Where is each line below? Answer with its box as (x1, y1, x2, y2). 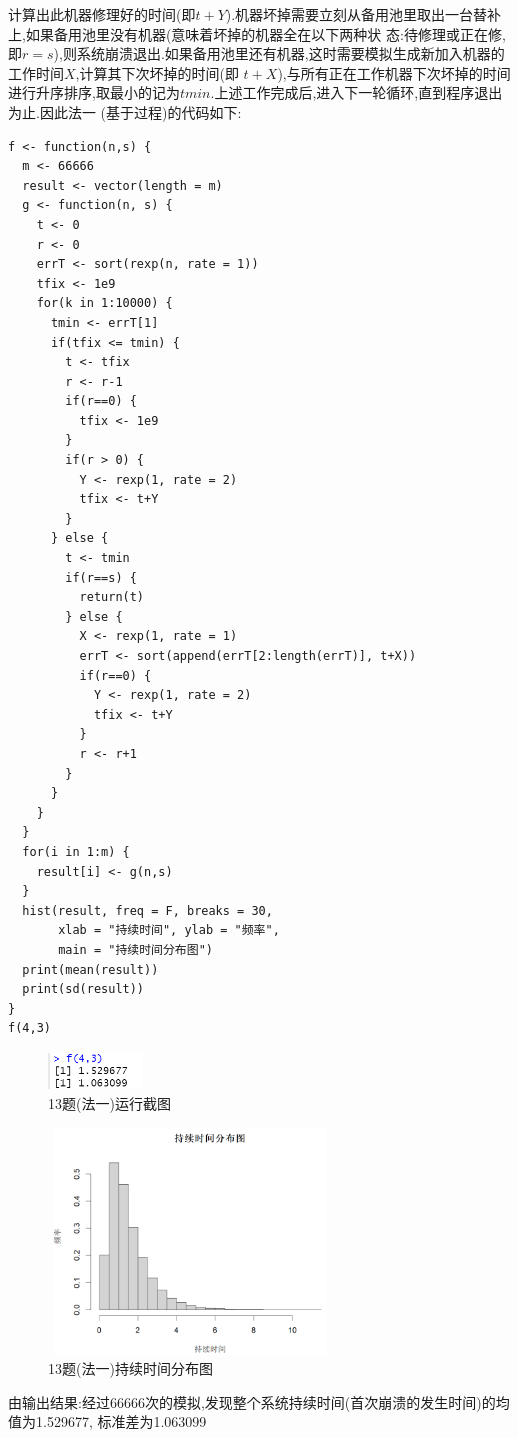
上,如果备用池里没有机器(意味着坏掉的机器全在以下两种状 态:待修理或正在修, (8, 23, 506, 44)
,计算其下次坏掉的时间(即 (75, 62, 239, 83)
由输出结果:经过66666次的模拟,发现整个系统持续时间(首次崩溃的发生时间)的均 (8, 1391, 510, 1412)
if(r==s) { (65, 570, 137, 585)
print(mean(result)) (22, 962, 159, 977)
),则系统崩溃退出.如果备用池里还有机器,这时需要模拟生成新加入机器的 (53, 43, 505, 64)
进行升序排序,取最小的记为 (8, 82, 180, 103)
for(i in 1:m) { (22, 844, 130, 859)
